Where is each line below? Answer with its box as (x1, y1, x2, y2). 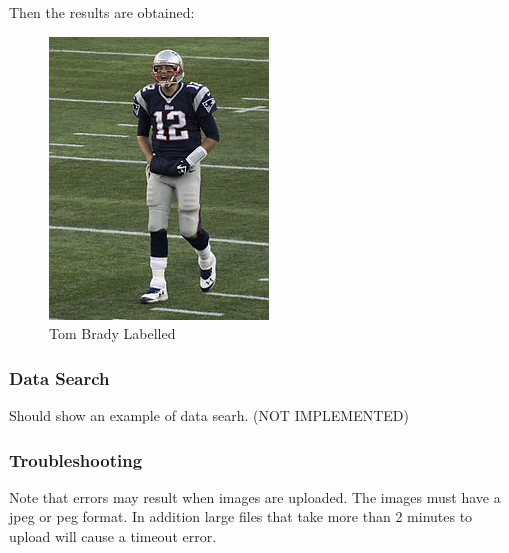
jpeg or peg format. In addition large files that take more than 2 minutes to (9, 506, 473, 527)
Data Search (9, 365, 110, 390)
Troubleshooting (9, 447, 143, 472)
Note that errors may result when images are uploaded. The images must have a (9, 486, 501, 507)
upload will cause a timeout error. (9, 526, 217, 546)
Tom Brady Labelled (49, 323, 176, 344)
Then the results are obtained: (9, 2, 195, 22)
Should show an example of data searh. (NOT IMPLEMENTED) (9, 405, 410, 425)
